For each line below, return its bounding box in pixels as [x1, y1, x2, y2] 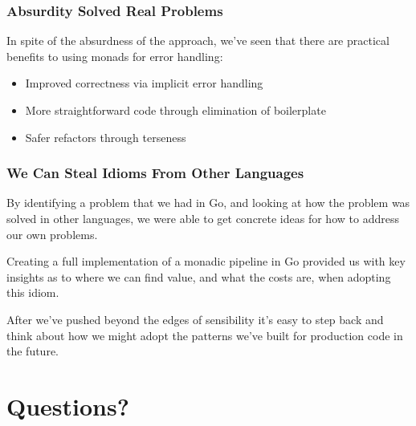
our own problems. [6, 225, 98, 242]
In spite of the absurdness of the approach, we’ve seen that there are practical [6, 32, 389, 49]
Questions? [6, 389, 129, 422]
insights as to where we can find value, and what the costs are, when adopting [6, 268, 391, 285]
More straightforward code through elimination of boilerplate [25, 102, 326, 118]
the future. [6, 343, 59, 359]
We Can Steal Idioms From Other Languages [6, 163, 304, 183]
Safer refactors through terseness [25, 128, 186, 145]
